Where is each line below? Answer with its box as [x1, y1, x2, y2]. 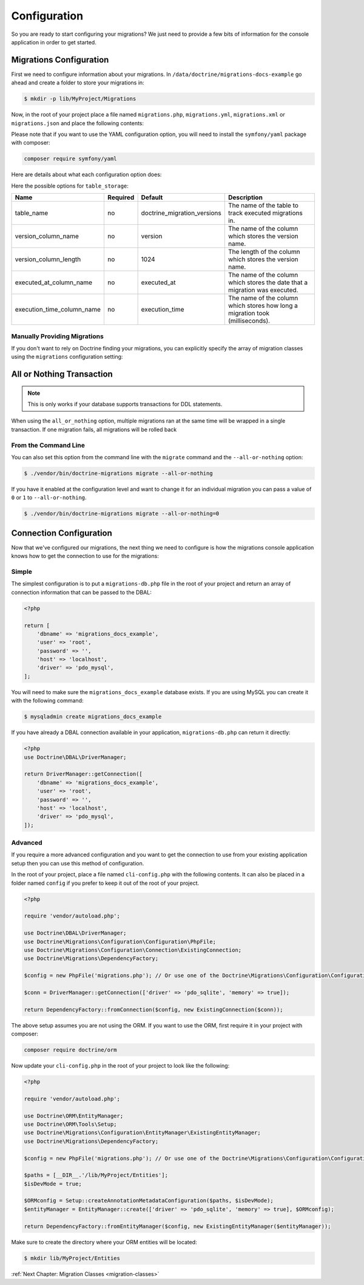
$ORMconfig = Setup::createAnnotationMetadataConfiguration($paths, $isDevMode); [24, 1197, 274, 1204]
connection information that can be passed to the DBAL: [11, 588, 152, 596]
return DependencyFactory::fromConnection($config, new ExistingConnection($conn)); [24, 1006, 283, 1013]
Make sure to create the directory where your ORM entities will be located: [11, 1238, 197, 1246]
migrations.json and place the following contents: [11, 119, 144, 127]
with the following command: [11, 697, 84, 704]
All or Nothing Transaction [11, 369, 113, 380]
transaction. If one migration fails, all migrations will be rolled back [11, 426, 177, 433]
